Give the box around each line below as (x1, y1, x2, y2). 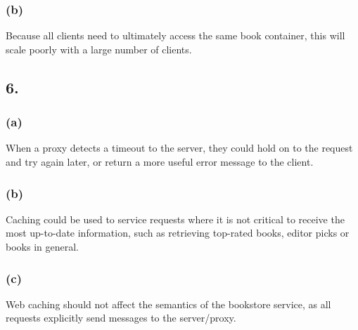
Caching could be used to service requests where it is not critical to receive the (6, 211, 345, 226)
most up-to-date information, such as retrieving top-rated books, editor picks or (6, 225, 350, 240)
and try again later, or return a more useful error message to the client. (6, 154, 314, 169)
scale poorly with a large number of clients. (6, 41, 192, 56)
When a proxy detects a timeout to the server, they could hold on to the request (6, 140, 353, 155)
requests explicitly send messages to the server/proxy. (6, 310, 236, 325)
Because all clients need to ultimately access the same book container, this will (6, 28, 345, 43)
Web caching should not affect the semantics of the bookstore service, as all (6, 296, 331, 311)
